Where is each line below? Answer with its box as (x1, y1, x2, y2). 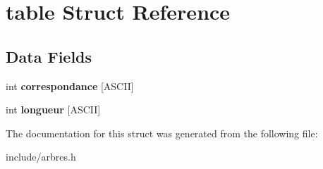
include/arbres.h (6, 149, 76, 164)
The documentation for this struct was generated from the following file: (6, 125, 318, 140)
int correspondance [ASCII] (6, 78, 134, 93)
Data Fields (6, 45, 92, 67)
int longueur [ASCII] (6, 102, 101, 117)
